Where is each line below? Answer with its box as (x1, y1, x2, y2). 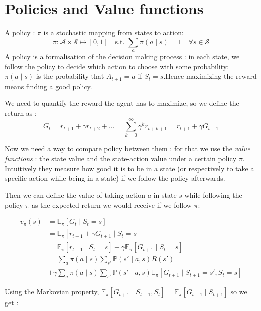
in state (153, 190, 177, 200)
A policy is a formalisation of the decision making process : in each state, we (5, 51, 240, 62)
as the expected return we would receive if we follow (31, 199, 192, 210)
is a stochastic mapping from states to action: (43, 27, 184, 38)
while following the (184, 190, 242, 200)
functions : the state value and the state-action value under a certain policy (5, 153, 237, 164)
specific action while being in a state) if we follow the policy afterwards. (5, 173, 225, 183)
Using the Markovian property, (5, 286, 99, 297)
